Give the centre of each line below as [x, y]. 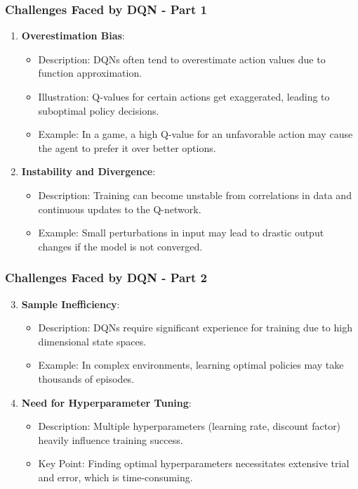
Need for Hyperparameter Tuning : [106, 402]
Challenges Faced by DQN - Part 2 [106, 278]
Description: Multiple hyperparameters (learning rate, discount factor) [190, 426]
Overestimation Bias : [73, 36]
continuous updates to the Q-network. [120, 209]
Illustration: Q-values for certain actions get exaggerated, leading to [184, 96]
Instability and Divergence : [88, 171]
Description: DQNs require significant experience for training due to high [195, 328]
